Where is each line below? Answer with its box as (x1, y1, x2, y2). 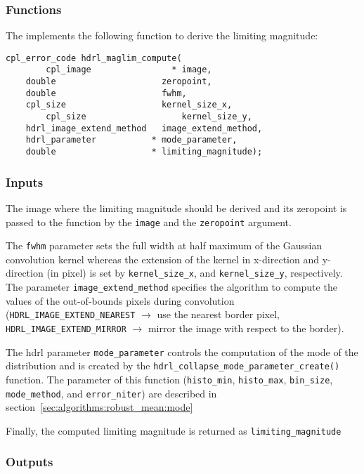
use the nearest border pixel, (157, 307, 280, 322)
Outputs (6, 453, 53, 470)
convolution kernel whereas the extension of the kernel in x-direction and (6, 251, 319, 266)
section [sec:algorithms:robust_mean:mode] (6, 400, 193, 414)
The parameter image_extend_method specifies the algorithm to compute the (6, 279, 337, 294)
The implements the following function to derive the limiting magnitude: (6, 28, 318, 43)
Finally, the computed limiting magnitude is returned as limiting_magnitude (6, 423, 342, 437)
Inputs (6, 173, 44, 190)
